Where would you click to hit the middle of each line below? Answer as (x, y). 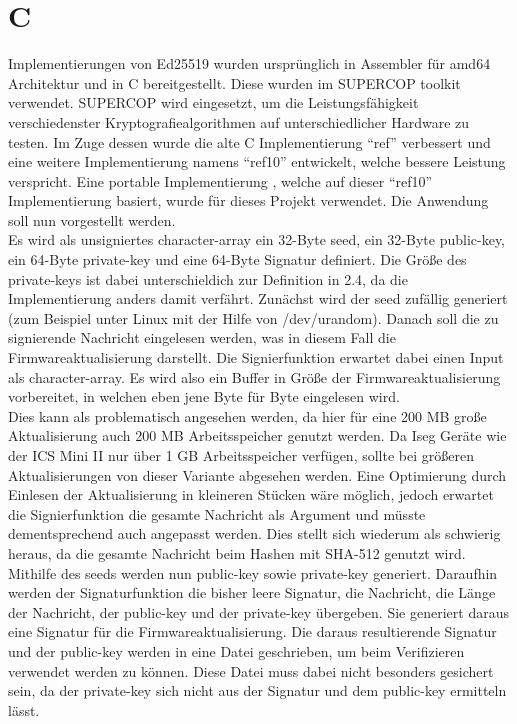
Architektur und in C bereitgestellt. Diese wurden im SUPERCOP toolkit (234, 82)
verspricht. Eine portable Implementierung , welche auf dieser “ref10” (220, 180)
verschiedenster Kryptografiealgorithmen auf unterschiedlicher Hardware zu (239, 121)
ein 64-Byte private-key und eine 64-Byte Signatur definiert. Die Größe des (237, 259)
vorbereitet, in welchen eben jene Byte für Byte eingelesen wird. (204, 396)
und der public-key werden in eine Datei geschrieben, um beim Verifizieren (236, 650)
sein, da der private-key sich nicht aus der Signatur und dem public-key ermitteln (257, 690)
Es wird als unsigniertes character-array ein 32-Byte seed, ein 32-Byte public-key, (256, 239)
